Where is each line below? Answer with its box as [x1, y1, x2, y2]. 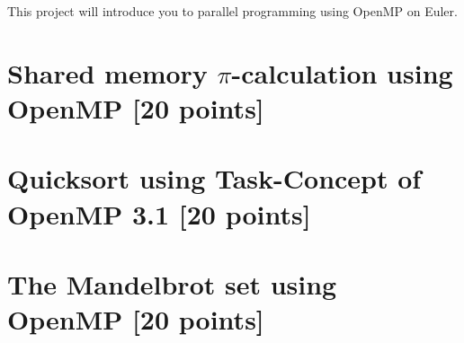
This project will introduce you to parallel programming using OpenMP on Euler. [7, 2, 458, 20]
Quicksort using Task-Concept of [7, 160, 422, 197]
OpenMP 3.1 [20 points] [7, 195, 311, 232]
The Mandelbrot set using [7, 265, 337, 302]
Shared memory [7, 54, 208, 91]
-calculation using [231, 54, 453, 91]
